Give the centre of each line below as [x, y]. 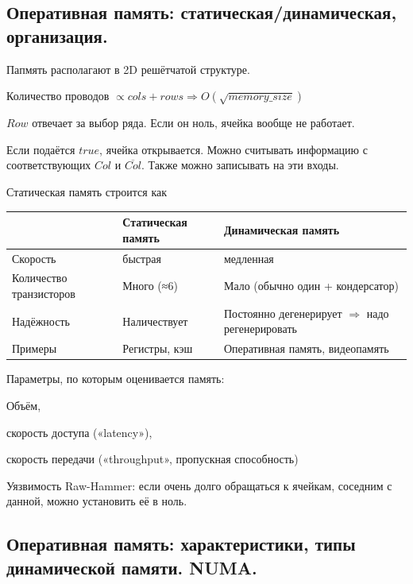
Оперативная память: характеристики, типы [181, 544]
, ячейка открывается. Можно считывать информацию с [234, 149]
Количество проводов [58, 96]
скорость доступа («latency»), [79, 432]
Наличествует [155, 321]
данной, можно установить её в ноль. [97, 501]
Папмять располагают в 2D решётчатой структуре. [128, 69]
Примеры [35, 348]
